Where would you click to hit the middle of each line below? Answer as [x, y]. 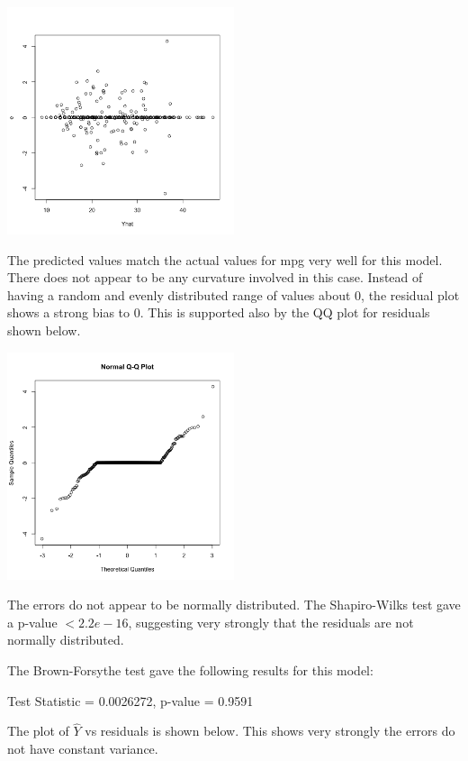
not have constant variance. [83, 748]
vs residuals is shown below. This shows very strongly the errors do [270, 731]
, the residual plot [410, 294]
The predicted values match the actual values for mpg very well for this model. [225, 259]
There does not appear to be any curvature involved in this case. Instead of [215, 277]
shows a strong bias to [69, 312]
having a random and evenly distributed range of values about [179, 294]
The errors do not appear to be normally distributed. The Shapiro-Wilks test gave [234, 605]
